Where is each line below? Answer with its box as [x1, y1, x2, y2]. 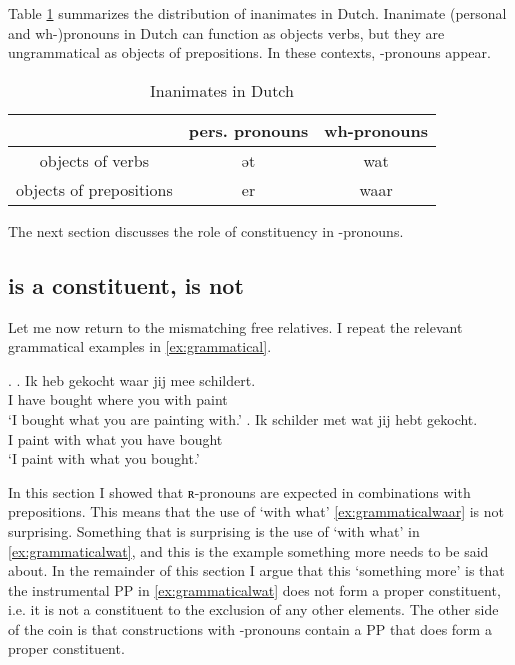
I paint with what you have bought [8, 428, 223, 449]
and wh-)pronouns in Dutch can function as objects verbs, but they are [8, 22, 445, 43]
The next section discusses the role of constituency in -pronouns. [8, 220, 404, 241]
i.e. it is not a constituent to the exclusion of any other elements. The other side [8, 599, 499, 620]
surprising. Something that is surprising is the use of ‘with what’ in [8, 520, 420, 541]
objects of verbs [39, 148, 149, 172]
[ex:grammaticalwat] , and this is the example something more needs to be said [8, 540, 489, 561]
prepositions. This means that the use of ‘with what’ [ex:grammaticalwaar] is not [8, 501, 505, 522]
